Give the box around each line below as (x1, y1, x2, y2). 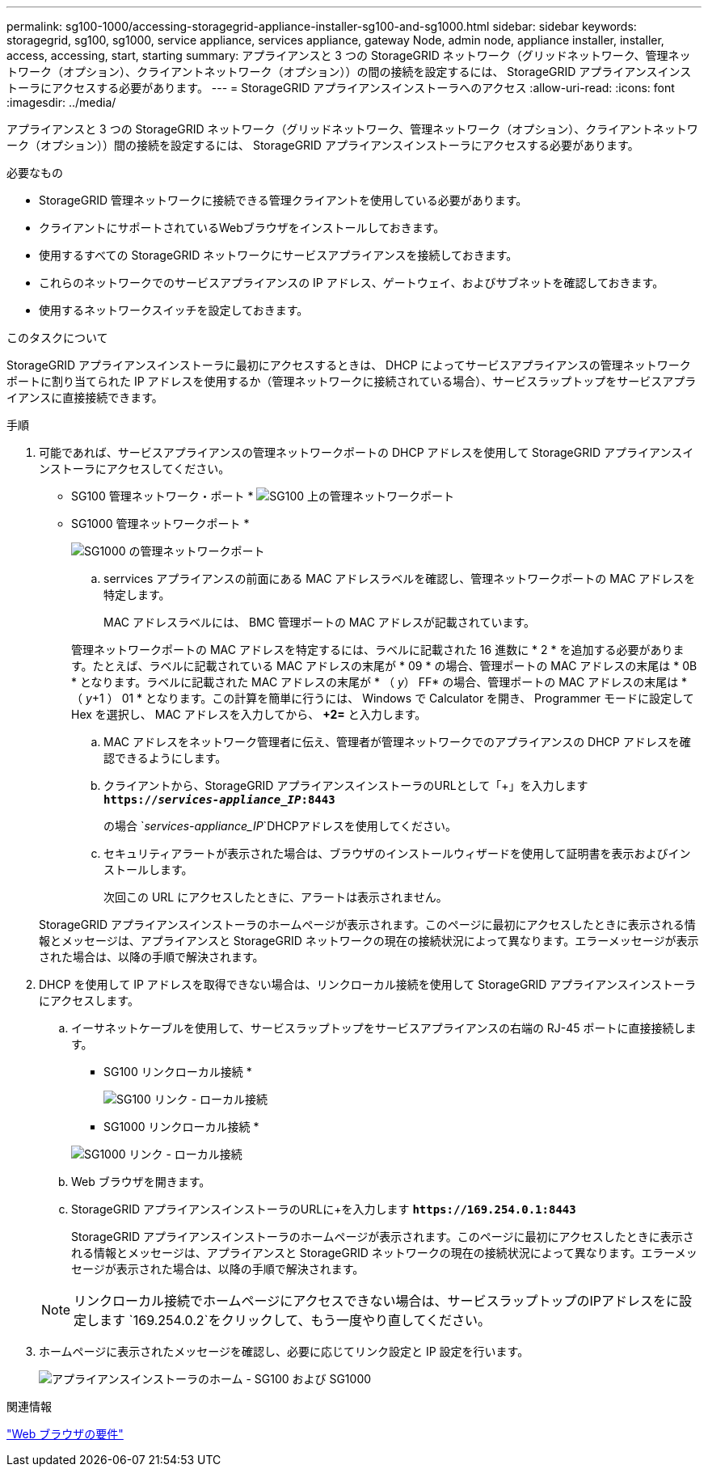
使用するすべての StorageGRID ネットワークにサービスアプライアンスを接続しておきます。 (39, 248, 518, 262)
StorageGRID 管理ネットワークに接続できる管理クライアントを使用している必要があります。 (39, 193, 528, 207)
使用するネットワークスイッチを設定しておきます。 (39, 303, 309, 317)
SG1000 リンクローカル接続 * (103, 1120, 259, 1133)
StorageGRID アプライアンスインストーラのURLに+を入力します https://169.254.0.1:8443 (71, 1202, 576, 1216)
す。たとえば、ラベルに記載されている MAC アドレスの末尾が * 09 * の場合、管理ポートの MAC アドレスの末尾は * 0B (71, 659, 697, 673)
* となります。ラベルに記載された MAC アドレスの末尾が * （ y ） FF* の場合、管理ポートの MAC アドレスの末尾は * (71, 675, 688, 689)
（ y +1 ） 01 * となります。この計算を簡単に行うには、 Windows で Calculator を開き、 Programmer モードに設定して (71, 691, 694, 705)
